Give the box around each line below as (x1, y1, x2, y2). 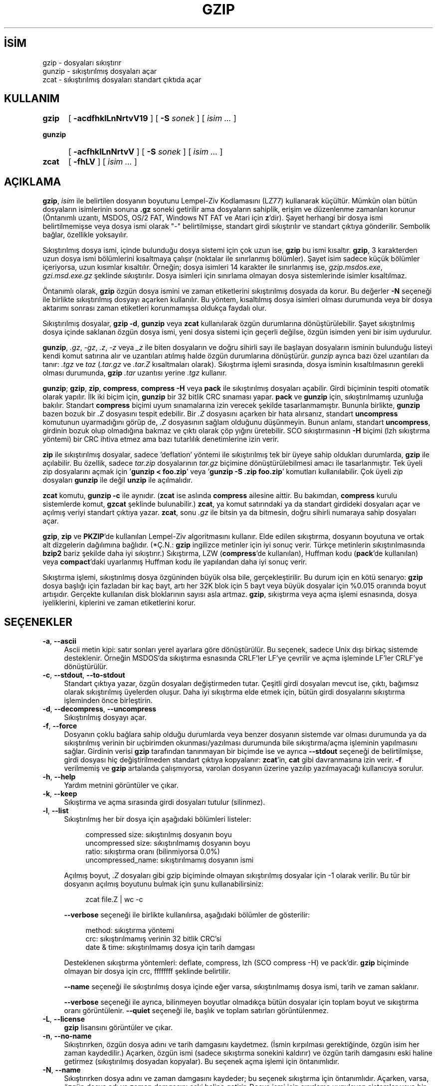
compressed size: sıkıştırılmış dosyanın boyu (85, 830, 232, 839)
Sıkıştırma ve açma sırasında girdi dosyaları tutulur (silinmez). (64, 798, 265, 807)
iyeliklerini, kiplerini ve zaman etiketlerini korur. (42, 598, 196, 607)
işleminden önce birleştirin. (64, 696, 153, 705)
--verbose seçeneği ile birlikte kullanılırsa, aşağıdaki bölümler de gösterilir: (64, 910, 310, 919)
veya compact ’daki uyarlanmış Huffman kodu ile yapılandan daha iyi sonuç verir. (42, 557, 307, 566)
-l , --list (42, 806, 69, 815)
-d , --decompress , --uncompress (42, 705, 157, 714)
